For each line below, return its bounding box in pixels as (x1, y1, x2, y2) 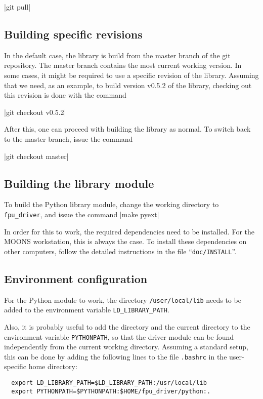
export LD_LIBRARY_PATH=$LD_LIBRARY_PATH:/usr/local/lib (11, 379, 207, 387)
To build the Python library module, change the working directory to (4, 199, 219, 210)
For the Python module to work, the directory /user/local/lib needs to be (4, 294, 241, 305)
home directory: (28, 361, 77, 372)
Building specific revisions (4, 26, 143, 42)
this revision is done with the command (4, 90, 126, 100)
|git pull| (4, 2, 31, 12)
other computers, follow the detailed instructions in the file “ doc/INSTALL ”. (4, 246, 237, 256)
